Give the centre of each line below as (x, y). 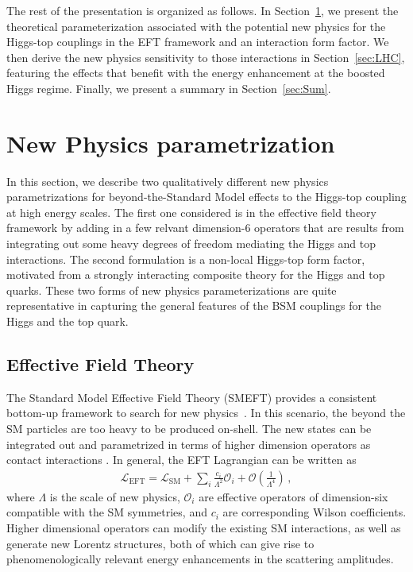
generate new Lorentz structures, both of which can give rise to (160, 543)
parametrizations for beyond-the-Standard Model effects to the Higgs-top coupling (206, 197)
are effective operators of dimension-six (293, 496)
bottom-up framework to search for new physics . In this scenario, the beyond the (206, 413)
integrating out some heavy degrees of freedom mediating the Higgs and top (191, 243)
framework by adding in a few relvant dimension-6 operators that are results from (205, 228)
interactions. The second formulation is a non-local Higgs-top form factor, (186, 259)
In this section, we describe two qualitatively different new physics (168, 181)
